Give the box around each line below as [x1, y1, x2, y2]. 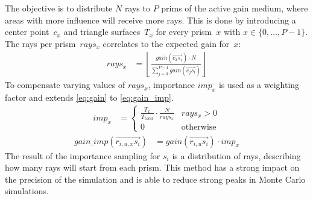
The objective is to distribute [5, 2, 113, 14]
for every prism [156, 25, 212, 38]
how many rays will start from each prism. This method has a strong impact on [5, 161, 300, 174]
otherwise [181, 123, 217, 132]
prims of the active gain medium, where [161, 2, 308, 14]
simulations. [5, 185, 49, 197]
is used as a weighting [218, 78, 300, 91]
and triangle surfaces [63, 25, 141, 38]
